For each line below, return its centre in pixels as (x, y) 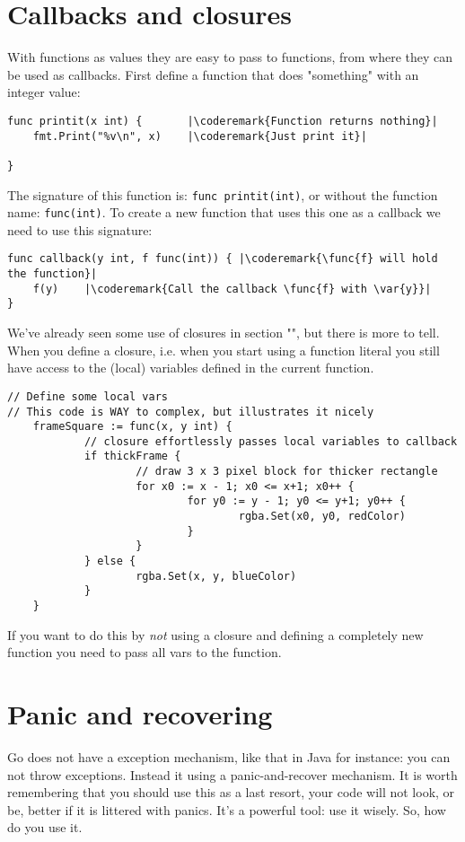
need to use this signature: (80, 229)
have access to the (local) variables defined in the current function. (191, 368)
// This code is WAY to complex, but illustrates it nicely (191, 412)
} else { (110, 561)
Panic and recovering (140, 714)
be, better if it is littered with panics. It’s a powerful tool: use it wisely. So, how (227, 809)
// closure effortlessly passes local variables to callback (271, 441)
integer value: (44, 92)
